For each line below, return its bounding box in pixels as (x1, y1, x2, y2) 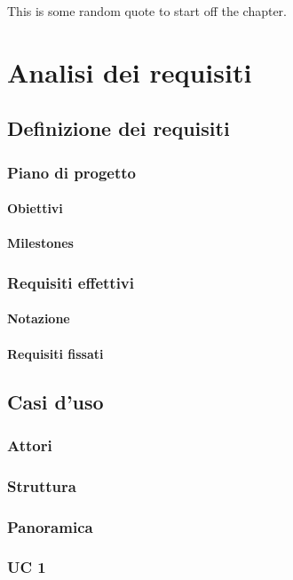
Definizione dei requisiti (7, 115, 230, 142)
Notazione (7, 309, 70, 328)
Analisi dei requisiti (7, 53, 252, 90)
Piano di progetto (7, 161, 136, 183)
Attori (7, 433, 52, 456)
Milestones (7, 234, 74, 252)
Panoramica (7, 515, 93, 537)
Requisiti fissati (7, 344, 104, 362)
